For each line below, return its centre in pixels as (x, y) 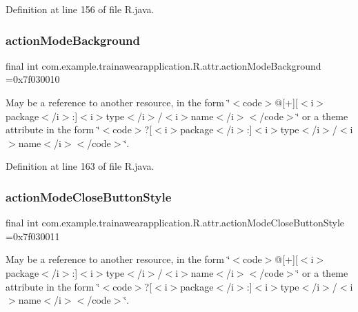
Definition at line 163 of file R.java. (80, 166)
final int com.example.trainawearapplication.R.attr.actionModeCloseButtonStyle (175, 223)
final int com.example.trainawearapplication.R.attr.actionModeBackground (163, 65)
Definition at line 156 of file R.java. (80, 9)
